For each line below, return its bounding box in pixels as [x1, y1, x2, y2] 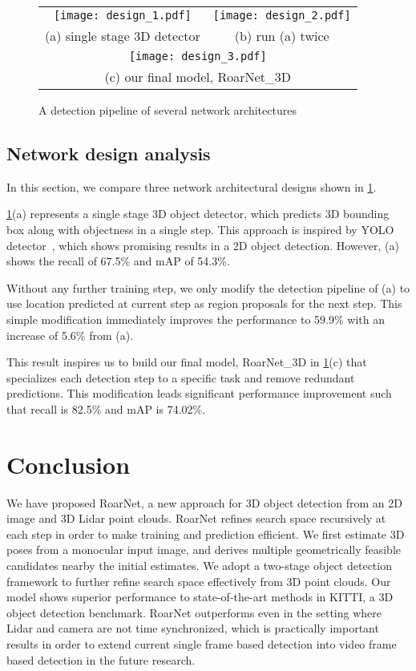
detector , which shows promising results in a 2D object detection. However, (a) [6, 236, 399, 253]
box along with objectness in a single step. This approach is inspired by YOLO [6, 220, 394, 237]
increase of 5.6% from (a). [6, 326, 134, 343]
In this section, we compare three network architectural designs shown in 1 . [6, 178, 377, 195]
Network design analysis [6, 140, 211, 165]
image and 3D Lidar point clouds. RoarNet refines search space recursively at [6, 510, 386, 527]
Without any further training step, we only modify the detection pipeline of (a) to [6, 279, 410, 296]
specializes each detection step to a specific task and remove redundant [6, 369, 355, 386]
